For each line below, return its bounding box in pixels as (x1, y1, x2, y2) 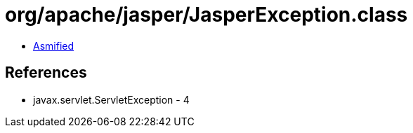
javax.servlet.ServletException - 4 (33, 93, 190, 106)
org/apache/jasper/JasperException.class (5, 3, 408, 27)
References (5, 64, 87, 82)
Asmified (33, 39, 74, 52)
